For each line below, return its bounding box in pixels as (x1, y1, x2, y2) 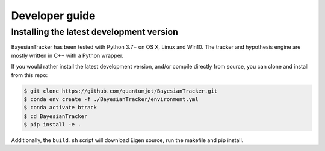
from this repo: (11, 71, 48, 78)
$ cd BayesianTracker (23, 112, 88, 120)
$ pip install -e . (23, 121, 81, 128)
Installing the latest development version (11, 26, 179, 37)
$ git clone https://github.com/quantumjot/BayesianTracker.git (23, 87, 218, 94)
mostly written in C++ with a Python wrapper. (11, 52, 124, 59)
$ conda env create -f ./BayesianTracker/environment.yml (23, 96, 199, 102)
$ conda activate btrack (23, 104, 97, 111)
